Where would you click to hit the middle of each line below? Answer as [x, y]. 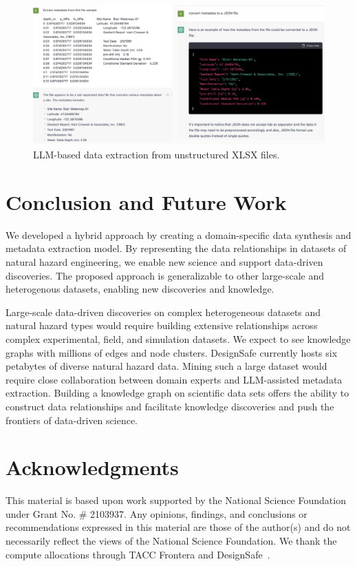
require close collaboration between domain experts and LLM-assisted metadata [174, 379]
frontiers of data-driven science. [72, 420]
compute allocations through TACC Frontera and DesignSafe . [138, 554]
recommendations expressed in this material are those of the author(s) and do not [178, 527]
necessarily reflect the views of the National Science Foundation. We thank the [171, 541]
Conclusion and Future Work [146, 201]
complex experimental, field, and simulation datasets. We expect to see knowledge [178, 338]
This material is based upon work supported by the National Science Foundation [176, 500]
